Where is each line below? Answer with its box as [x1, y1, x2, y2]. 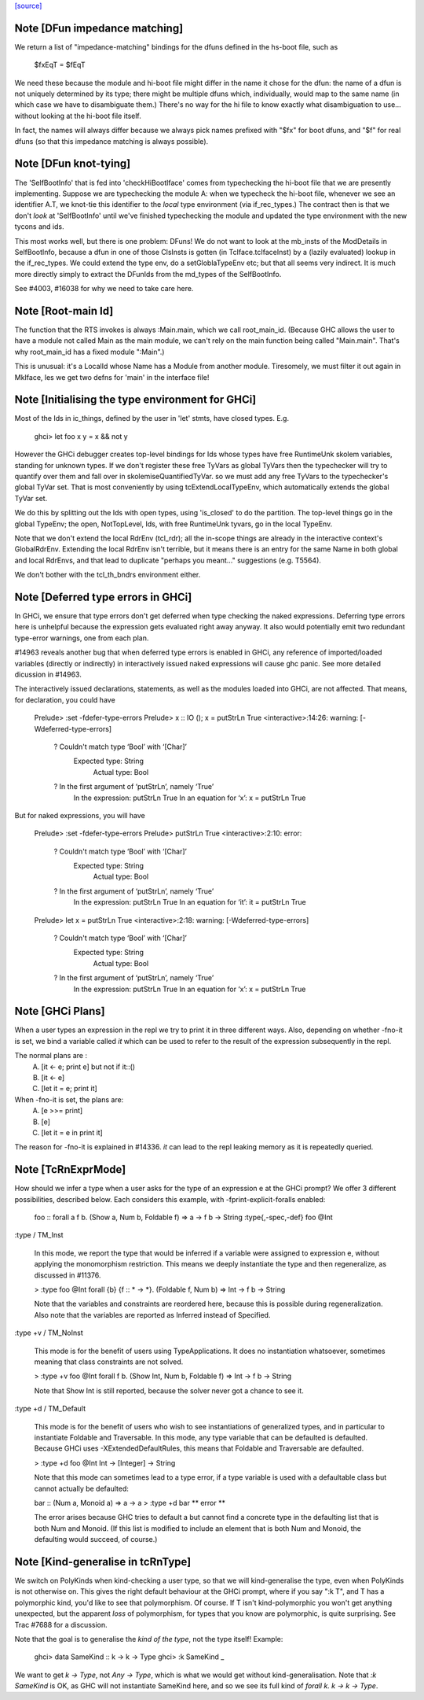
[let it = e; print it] [41, 1084, 97, 1093]
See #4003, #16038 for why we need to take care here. [14, 284, 194, 293]
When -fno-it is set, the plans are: [14, 1094, 124, 1104]
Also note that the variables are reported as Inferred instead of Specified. [34, 1310, 271, 1319]
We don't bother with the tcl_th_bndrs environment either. [14, 570, 201, 580]
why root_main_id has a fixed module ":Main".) [14, 347, 165, 356]
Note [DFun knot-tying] [14, 157, 131, 171]
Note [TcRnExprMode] [14, 1163, 126, 1176]
